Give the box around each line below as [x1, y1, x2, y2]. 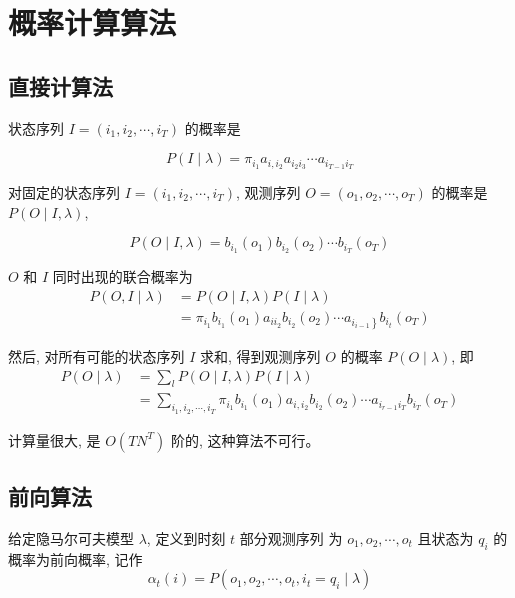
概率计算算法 [8, 2, 177, 43]
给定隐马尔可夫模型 [8, 527, 134, 548]
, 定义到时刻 [146, 527, 226, 548]
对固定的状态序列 [8, 182, 120, 203]
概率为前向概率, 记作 [8, 548, 143, 569]
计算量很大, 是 [8, 429, 101, 450]
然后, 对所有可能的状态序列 [8, 345, 185, 366]
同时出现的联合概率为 [52, 266, 193, 287]
